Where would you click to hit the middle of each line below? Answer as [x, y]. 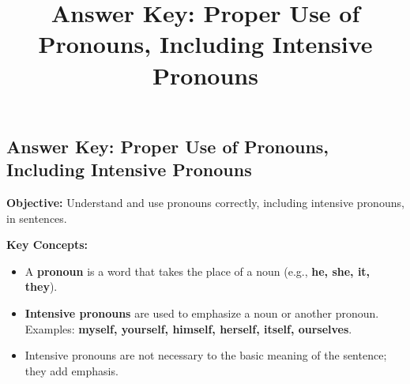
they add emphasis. [71, 370]
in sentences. [37, 218]
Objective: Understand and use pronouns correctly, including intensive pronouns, [205, 202]
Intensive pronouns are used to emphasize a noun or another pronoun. [202, 312]
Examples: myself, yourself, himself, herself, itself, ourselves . [188, 328]
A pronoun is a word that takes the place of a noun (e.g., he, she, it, [197, 271]
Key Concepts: [47, 245]
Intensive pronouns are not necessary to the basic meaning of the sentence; [206, 355]
